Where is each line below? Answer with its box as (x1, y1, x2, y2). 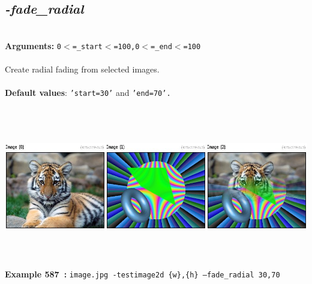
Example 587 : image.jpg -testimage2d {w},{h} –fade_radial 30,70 (5, 268, 280, 280)
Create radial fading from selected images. (5, 63, 160, 75)
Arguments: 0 (5, 39, 62, 52)
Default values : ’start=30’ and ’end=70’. (5, 86, 171, 99)
